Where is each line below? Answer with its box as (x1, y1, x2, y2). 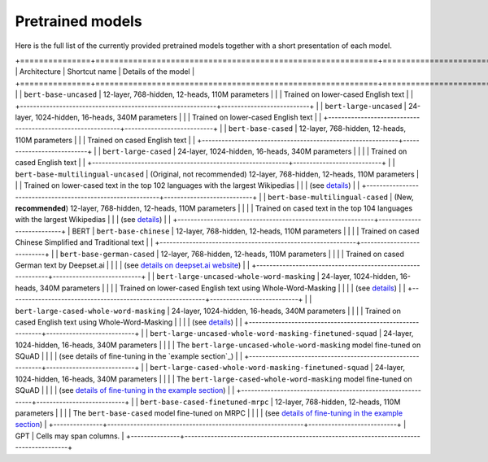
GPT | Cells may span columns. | (15, 431, 124, 441)
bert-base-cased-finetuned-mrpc (139, 397, 269, 407)
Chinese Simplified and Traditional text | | (15, 238, 154, 247)
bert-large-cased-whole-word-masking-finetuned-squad (150, 363, 369, 373)
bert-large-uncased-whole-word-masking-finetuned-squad (150, 329, 377, 338)
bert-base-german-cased (59, 249, 155, 259)
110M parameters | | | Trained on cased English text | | (15, 135, 195, 145)
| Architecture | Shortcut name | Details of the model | (15, 67, 195, 76)
